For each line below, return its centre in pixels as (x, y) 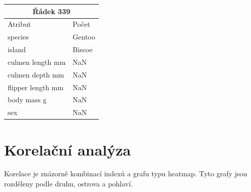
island (17, 49)
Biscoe (83, 49)
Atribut (19, 24)
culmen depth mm (36, 74)
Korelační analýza (67, 149)
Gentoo (84, 37)
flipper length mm (36, 87)
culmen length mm (37, 62)
